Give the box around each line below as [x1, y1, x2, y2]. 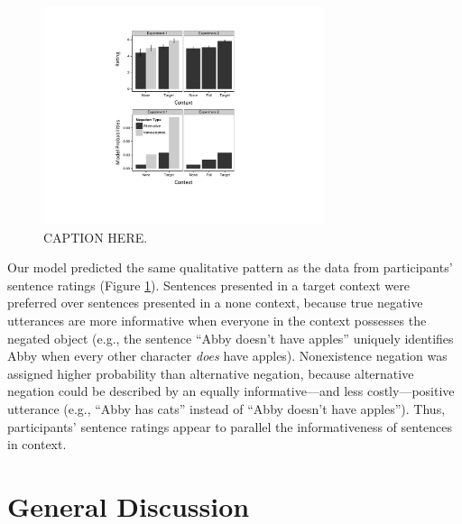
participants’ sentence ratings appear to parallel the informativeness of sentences [7, 417, 453, 436]
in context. [7, 435, 67, 454]
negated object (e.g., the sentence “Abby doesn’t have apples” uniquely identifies [7, 328, 454, 347]
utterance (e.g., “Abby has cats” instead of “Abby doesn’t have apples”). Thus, [7, 399, 446, 418]
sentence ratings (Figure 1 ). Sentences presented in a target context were [7, 275, 410, 294]
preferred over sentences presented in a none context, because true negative [7, 293, 423, 312]
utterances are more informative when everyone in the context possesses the [7, 310, 427, 329]
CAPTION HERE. [43, 227, 148, 246]
